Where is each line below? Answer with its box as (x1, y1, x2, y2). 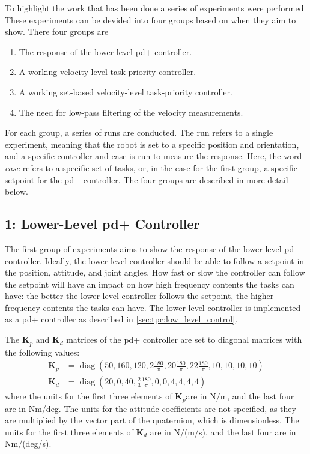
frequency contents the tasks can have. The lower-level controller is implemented (5, 301, 301, 313)
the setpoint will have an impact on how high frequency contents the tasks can (5, 277, 294, 290)
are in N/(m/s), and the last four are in (150, 425, 296, 438)
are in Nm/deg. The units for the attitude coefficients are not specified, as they (5, 402, 296, 414)
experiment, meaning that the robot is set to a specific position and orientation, (5, 138, 299, 150)
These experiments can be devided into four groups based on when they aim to (5, 13, 296, 26)
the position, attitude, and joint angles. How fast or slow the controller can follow (5, 266, 305, 279)
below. (5, 185, 28, 198)
